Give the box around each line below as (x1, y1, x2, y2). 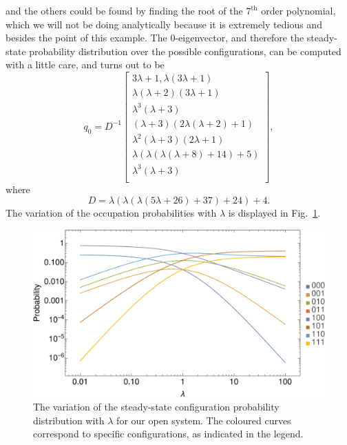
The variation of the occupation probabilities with (6, 206, 217, 220)
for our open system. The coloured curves (116, 413, 291, 427)
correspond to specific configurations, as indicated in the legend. (33, 426, 304, 441)
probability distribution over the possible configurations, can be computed (29, 43, 341, 58)
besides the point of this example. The (6, 30, 167, 45)
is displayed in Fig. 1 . (228, 206, 321, 220)
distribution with (33, 413, 105, 427)
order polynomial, (261, 3, 336, 17)
